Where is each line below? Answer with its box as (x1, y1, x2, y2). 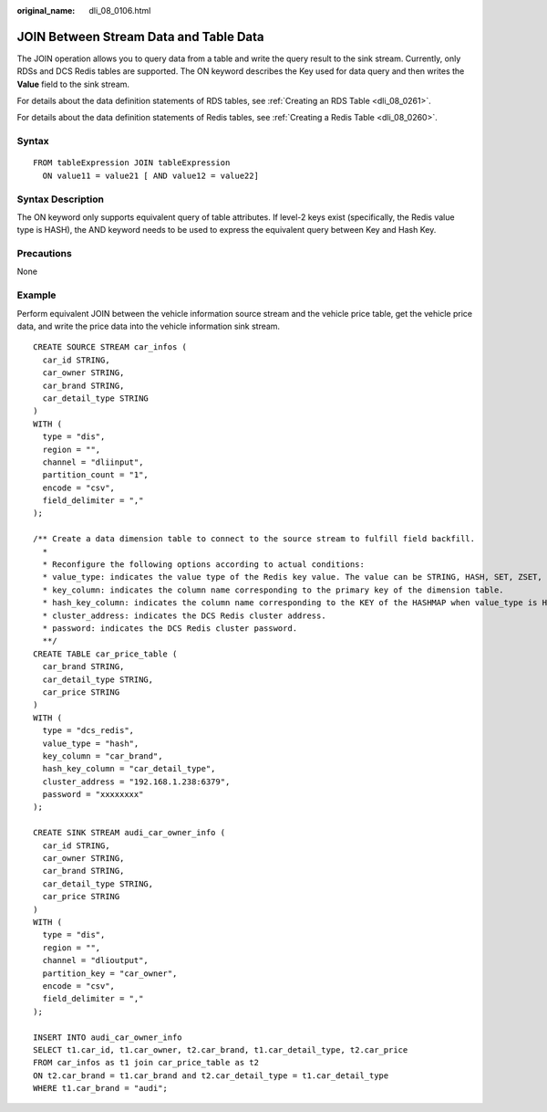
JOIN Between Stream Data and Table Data (16, 28, 264, 45)
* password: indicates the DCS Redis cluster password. (42, 624, 298, 634)
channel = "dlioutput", (42, 955, 150, 966)
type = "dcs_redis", (42, 726, 135, 736)
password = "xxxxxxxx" (42, 790, 144, 800)
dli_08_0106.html (88, 5, 151, 16)
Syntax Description (16, 193, 105, 205)
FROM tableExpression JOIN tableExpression (33, 158, 231, 168)
